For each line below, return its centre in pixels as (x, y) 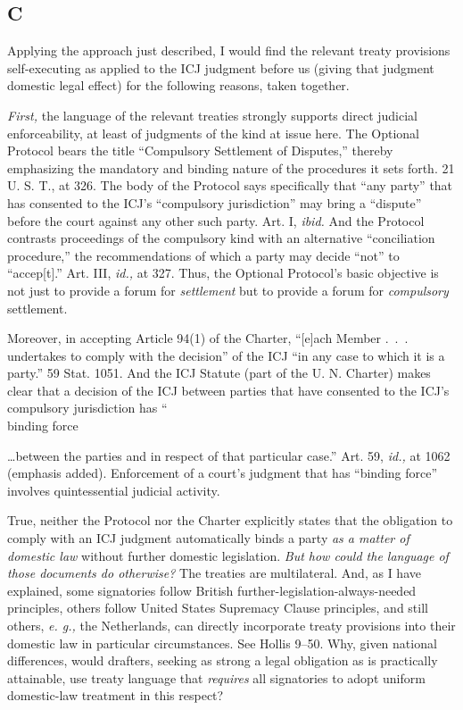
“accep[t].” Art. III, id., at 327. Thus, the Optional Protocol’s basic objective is (223, 273)
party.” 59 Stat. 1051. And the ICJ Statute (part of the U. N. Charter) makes (219, 373)
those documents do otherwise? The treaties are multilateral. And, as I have (214, 573)
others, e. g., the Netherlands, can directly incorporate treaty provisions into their (231, 626)
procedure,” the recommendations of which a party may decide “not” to (203, 255)
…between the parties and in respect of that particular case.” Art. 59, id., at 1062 (229, 455)
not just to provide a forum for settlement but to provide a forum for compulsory (228, 290)
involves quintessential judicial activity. (114, 490)
